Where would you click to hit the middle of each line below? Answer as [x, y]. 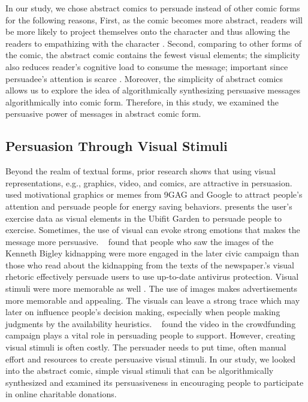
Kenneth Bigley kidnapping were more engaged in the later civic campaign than [152, 253]
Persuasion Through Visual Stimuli [117, 146]
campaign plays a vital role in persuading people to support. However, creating [150, 335]
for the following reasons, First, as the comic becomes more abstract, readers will [154, 19]
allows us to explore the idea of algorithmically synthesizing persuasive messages [153, 90]
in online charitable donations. [61, 394]
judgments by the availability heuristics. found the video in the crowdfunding [151, 323]
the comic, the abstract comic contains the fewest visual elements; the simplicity [153, 55]
